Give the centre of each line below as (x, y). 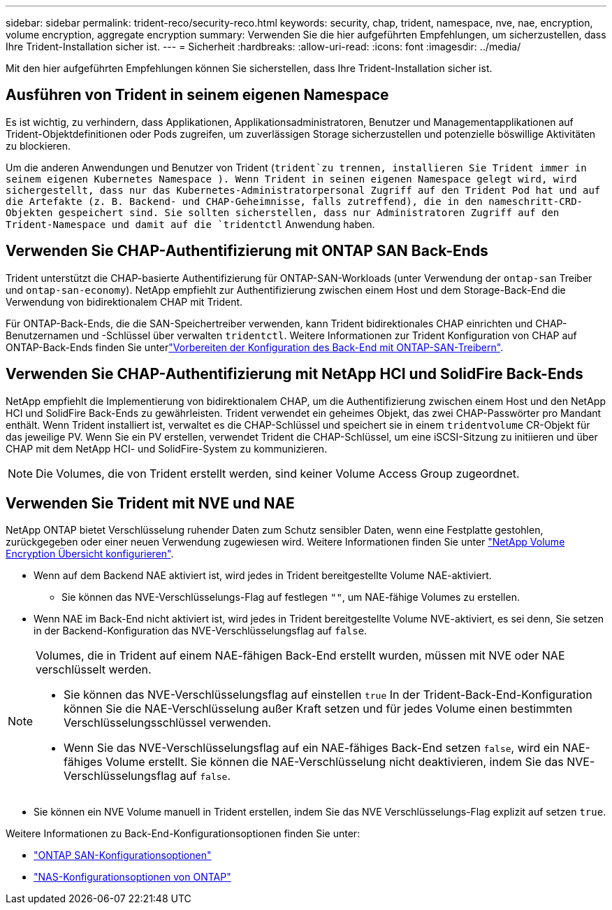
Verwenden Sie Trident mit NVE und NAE (150, 503)
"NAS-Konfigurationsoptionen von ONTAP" (132, 877)
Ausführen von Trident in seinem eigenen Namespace (197, 95)
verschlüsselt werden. (94, 670)
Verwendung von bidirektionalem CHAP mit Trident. (124, 301)
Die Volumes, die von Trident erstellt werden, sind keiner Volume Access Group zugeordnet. (278, 473)
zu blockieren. (38, 145)
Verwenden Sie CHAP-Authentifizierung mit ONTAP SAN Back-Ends (247, 251)
